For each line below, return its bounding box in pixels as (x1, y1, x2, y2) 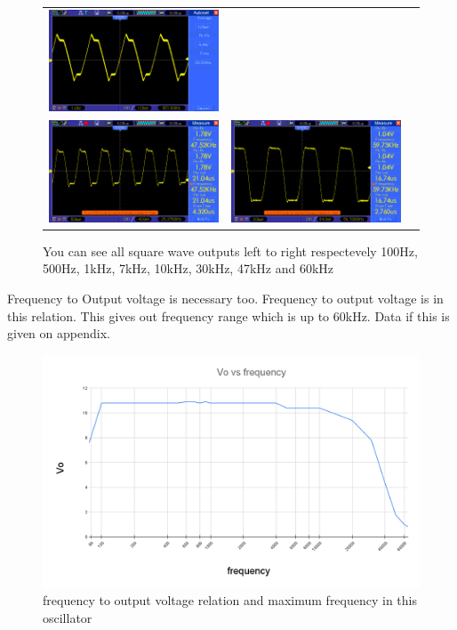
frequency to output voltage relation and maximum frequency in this (43, 591, 418, 610)
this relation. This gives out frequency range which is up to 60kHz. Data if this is (7, 306, 450, 325)
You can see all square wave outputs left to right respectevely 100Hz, (43, 241, 418, 260)
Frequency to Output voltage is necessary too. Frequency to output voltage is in (7, 289, 444, 308)
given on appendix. (7, 324, 110, 343)
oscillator (43, 608, 92, 626)
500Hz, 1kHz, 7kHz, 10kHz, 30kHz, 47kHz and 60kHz (43, 259, 334, 278)
